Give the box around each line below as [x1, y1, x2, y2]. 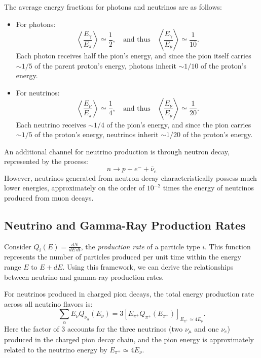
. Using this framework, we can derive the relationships [62, 261, 234, 272]
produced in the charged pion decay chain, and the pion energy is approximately [4, 334, 254, 345]
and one [194, 323, 219, 334]
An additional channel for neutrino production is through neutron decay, [4, 146, 230, 156]
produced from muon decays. [4, 192, 94, 203]
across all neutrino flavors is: [4, 298, 93, 309]
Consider [4, 241, 31, 251]
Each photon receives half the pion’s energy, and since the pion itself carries [16, 50, 251, 61]
